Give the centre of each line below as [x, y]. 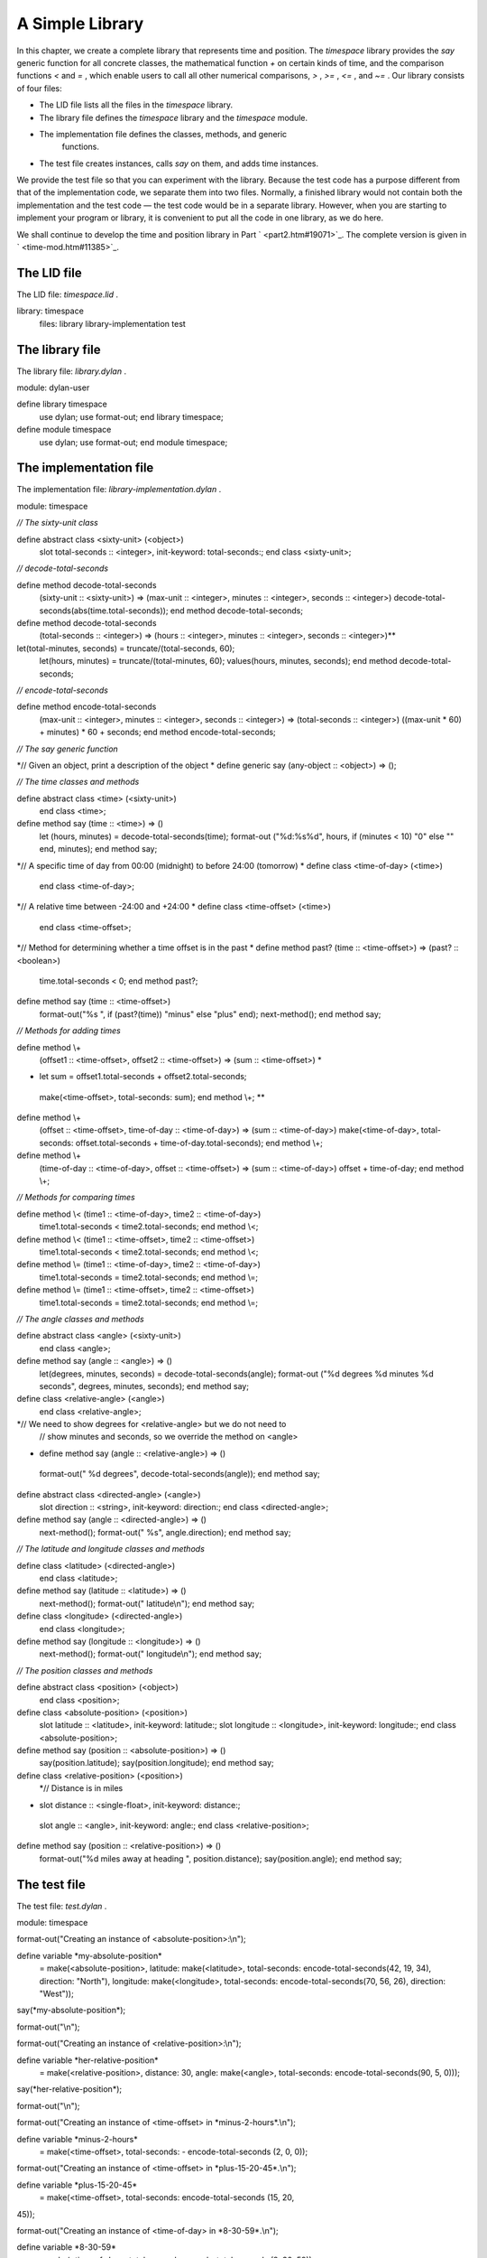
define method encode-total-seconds [87, 707]
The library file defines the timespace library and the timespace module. [174, 117]
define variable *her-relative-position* [87, 2060]
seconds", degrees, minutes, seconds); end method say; [144, 1386]
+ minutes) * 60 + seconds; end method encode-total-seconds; [158, 732]
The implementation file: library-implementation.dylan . [119, 490]
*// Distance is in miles [81, 1788]
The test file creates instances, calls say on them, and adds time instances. [179, 163]
